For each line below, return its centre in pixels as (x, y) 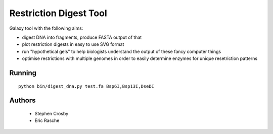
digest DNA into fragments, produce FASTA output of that (82, 37)
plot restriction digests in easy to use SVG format (73, 44)
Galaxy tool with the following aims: (46, 28)
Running (23, 73)
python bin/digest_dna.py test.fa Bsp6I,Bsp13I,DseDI (86, 86)
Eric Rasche (47, 120)
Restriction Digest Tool (58, 13)
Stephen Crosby (52, 113)
